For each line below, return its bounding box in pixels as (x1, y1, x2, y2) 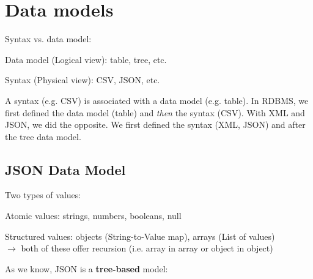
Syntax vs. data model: (5, 32, 92, 45)
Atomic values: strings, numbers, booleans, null (5, 209, 182, 222)
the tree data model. (5, 130, 81, 143)
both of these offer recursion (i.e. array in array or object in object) (21, 242, 273, 255)
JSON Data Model (5, 160, 126, 179)
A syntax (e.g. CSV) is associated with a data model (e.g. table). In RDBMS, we (5, 94, 309, 106)
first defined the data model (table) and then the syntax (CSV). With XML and (5, 106, 305, 119)
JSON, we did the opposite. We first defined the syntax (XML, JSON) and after (5, 118, 306, 131)
